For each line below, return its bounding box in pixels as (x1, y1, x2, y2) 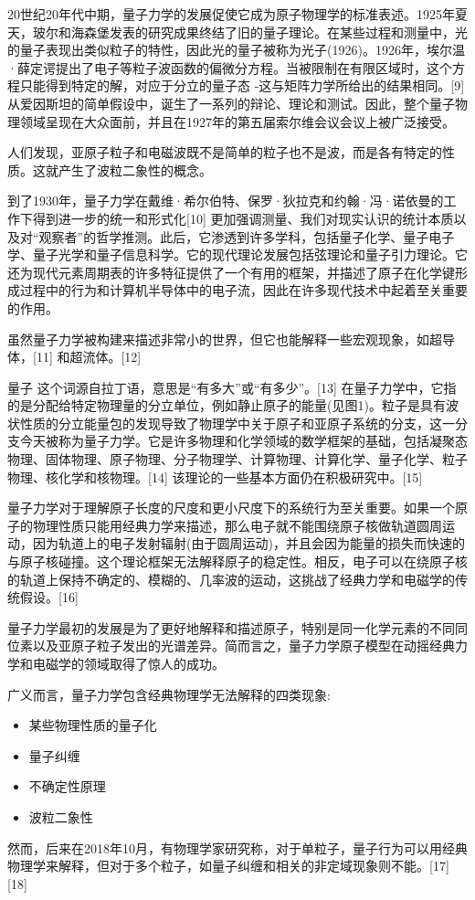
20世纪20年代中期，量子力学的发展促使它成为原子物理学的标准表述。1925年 (7, 5, 455, 23)
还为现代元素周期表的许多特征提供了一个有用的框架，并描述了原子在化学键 (7, 262, 455, 281)
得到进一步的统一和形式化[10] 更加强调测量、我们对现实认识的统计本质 (32, 208, 454, 228)
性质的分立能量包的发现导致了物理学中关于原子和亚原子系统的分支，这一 (19, 413, 455, 432)
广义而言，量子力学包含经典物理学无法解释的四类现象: (7, 684, 331, 704)
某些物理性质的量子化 (28, 715, 157, 735)
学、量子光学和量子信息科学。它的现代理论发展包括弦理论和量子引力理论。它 (7, 245, 468, 264)
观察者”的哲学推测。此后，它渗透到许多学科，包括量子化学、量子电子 (38, 227, 455, 246)
